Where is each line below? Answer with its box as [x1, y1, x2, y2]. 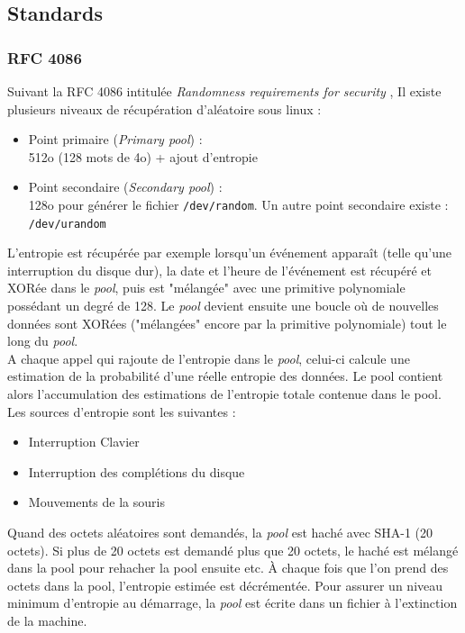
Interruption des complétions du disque [28, 462, 245, 481]
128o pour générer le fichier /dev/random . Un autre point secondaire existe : [28, 194, 449, 213]
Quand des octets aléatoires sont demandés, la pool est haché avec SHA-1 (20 [7, 523, 433, 541]
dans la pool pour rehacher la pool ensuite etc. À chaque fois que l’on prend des [7, 558, 449, 577]
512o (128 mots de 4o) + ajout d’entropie [28, 147, 258, 166]
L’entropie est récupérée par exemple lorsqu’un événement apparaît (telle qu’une [7, 243, 451, 262]
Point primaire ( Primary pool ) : [28, 130, 203, 149]
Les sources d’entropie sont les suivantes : [7, 402, 236, 420]
